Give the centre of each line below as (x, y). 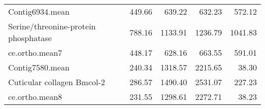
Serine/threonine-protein (52, 26)
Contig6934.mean (39, 11)
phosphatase (30, 38)
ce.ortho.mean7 (35, 52)
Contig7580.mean (39, 67)
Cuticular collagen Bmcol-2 (57, 82)
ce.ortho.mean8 (35, 97)
